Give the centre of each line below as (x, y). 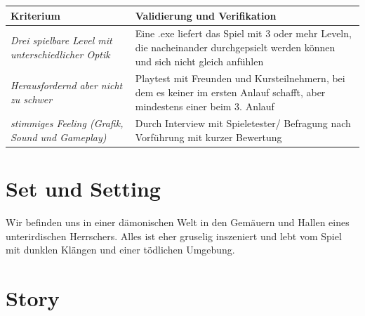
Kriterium (35, 15)
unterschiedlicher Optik (60, 54)
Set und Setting (83, 189)
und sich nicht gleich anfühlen (199, 61)
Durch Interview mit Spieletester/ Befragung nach (243, 123)
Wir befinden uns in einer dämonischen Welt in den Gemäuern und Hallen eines (178, 222)
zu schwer (32, 99)
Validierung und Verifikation (206, 15)
